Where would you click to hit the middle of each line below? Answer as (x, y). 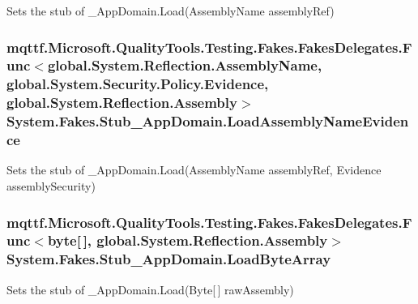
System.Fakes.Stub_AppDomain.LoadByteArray (169, 259)
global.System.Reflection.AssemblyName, (185, 65)
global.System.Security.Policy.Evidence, (138, 84)
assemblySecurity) (51, 186)
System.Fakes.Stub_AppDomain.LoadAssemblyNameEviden (208, 121)
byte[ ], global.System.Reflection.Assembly (188, 240)
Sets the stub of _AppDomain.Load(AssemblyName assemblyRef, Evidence (194, 170)
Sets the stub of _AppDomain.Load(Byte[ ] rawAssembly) (150, 289)
